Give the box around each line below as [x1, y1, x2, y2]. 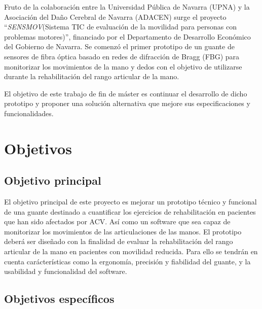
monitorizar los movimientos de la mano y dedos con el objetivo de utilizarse [4, 61, 242, 72]
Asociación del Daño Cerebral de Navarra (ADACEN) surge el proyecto [4, 11, 227, 22]
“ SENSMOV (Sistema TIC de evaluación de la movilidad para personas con [4, 21, 237, 32]
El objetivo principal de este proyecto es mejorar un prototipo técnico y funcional [4, 196, 257, 207]
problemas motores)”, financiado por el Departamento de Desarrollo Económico [4, 31, 251, 42]
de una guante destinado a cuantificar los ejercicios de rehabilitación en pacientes [4, 206, 256, 217]
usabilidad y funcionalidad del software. [4, 266, 127, 277]
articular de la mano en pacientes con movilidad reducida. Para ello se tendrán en [4, 246, 258, 257]
